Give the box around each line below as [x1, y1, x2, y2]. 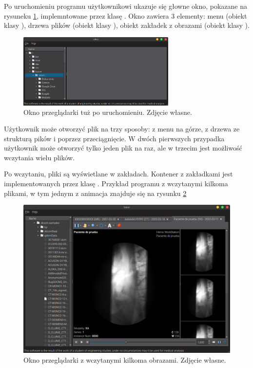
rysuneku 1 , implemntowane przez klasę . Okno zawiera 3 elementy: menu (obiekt [4, 10, 247, 21]
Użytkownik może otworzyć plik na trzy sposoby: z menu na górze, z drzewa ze [4, 123, 240, 133]
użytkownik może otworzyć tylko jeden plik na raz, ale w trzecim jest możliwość [4, 143, 242, 153]
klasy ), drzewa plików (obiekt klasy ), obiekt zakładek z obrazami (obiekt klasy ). [4, 20, 250, 30]
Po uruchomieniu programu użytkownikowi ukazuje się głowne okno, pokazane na [4, 1, 247, 11]
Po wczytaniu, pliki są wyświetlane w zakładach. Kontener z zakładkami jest [4, 169, 233, 179]
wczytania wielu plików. [4, 152, 75, 162]
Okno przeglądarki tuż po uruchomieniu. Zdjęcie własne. [23, 107, 192, 117]
